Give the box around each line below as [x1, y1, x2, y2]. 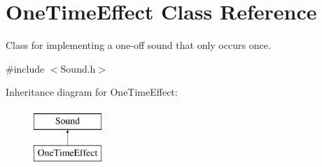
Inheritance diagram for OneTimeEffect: [6, 85, 178, 99]
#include [6, 61, 45, 75]
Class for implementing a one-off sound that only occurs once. [6, 38, 271, 52]
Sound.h [60, 61, 96, 75]
